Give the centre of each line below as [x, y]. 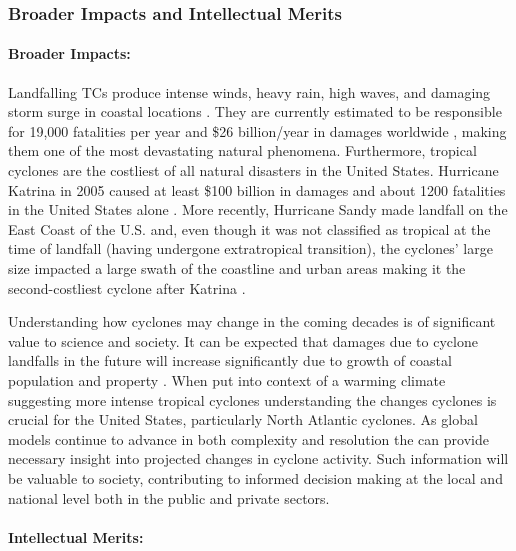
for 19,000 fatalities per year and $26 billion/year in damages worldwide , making [257, 130]
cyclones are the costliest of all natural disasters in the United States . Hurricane [253, 170]
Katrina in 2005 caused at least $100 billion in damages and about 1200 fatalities [257, 189]
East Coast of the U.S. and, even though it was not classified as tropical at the [249, 228]
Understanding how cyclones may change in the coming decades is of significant [252, 321]
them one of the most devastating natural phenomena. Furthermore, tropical [242, 150]
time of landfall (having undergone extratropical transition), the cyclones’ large [250, 248]
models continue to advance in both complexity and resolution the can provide [248, 438]
